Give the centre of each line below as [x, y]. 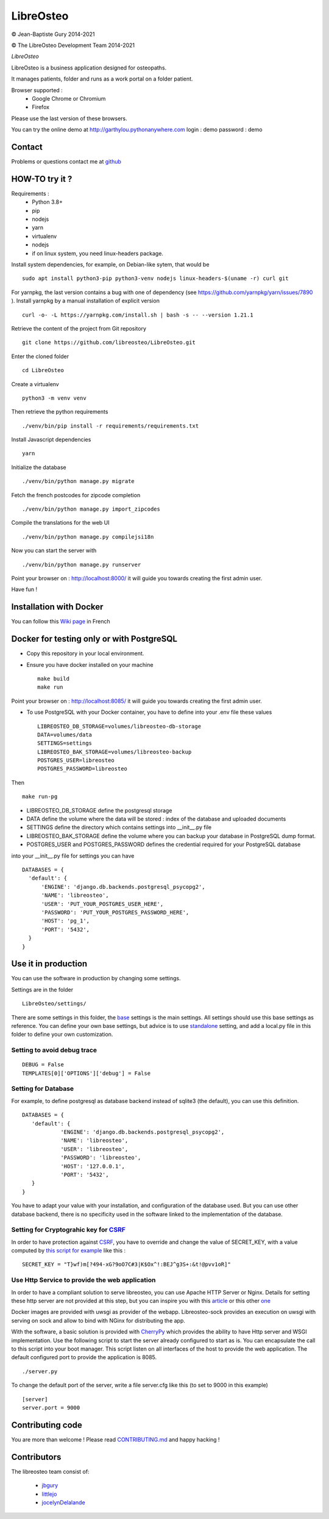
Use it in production [49, 964]
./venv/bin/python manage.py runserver [82, 565]
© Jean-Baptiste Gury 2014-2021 [53, 34]
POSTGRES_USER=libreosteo [76, 760]
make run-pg [40, 797]
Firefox [41, 107]
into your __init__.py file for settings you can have [73, 856]
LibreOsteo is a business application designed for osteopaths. [89, 68]
